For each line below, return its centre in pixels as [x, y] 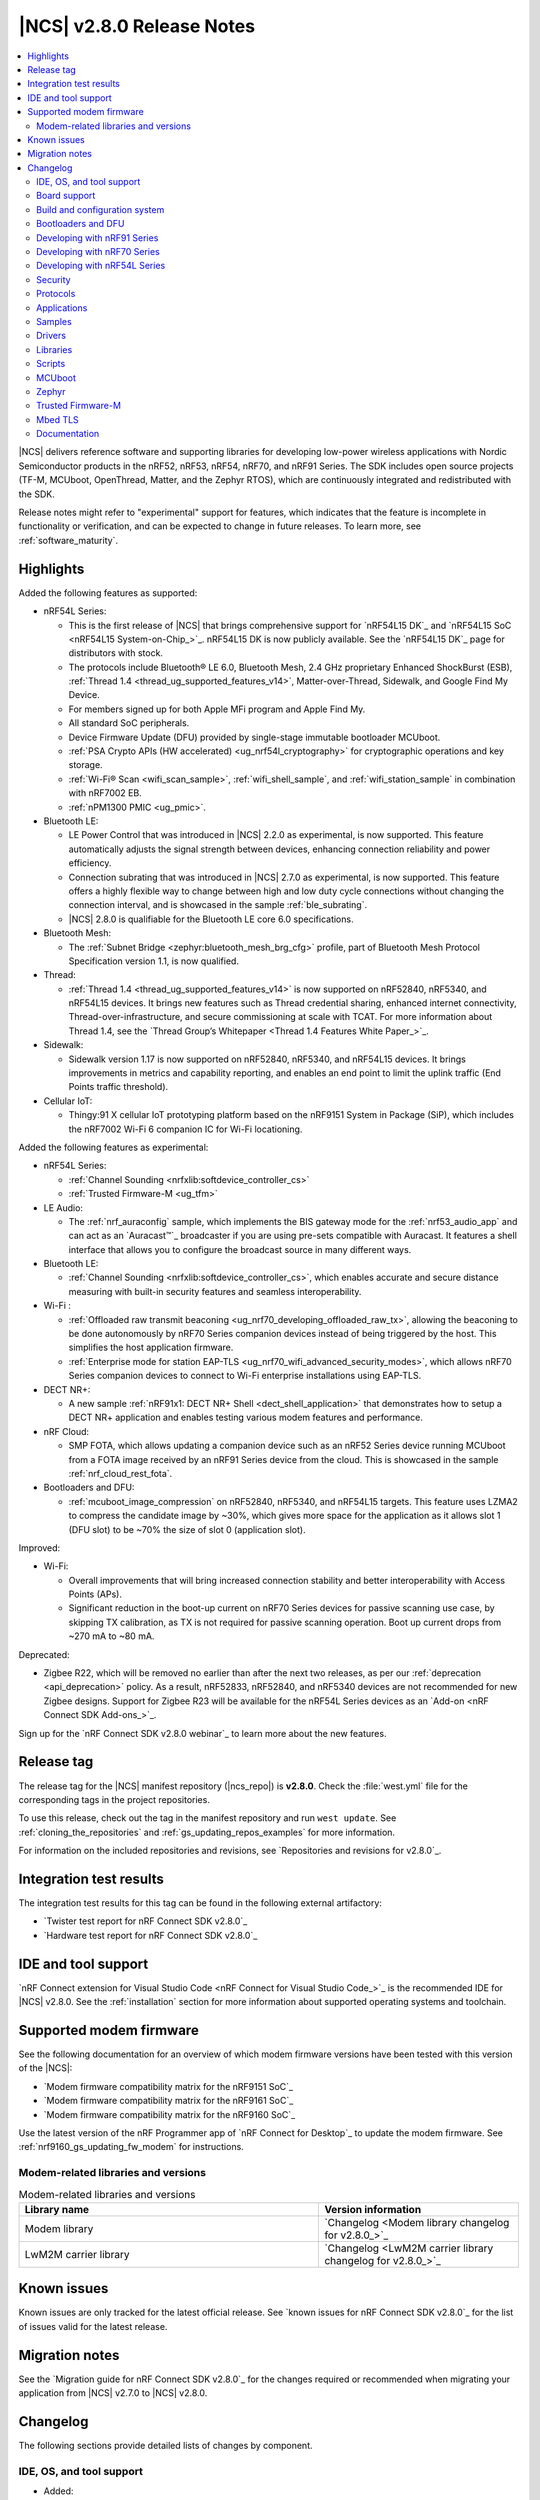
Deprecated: [44, 1654]
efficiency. [90, 863]
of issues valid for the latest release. [93, 2326]
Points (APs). [95, 1594]
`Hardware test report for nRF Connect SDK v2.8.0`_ [150, 1935]
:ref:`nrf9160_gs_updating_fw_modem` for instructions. [131, 2147]
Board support [66, 196]
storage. [86, 765]
